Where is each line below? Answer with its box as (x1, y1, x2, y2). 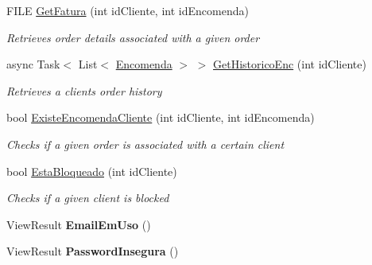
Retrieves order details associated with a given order (6, 29, 260, 45)
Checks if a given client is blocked (6, 189, 169, 206)
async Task (6, 56, 60, 72)
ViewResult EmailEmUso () (6, 216, 151, 232)
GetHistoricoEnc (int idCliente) (213, 56, 366, 72)
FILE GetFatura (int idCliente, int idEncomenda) (6, 2, 249, 18)
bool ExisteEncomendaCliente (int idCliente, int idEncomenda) (6, 109, 315, 126)
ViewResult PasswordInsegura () (6, 243, 179, 259)
